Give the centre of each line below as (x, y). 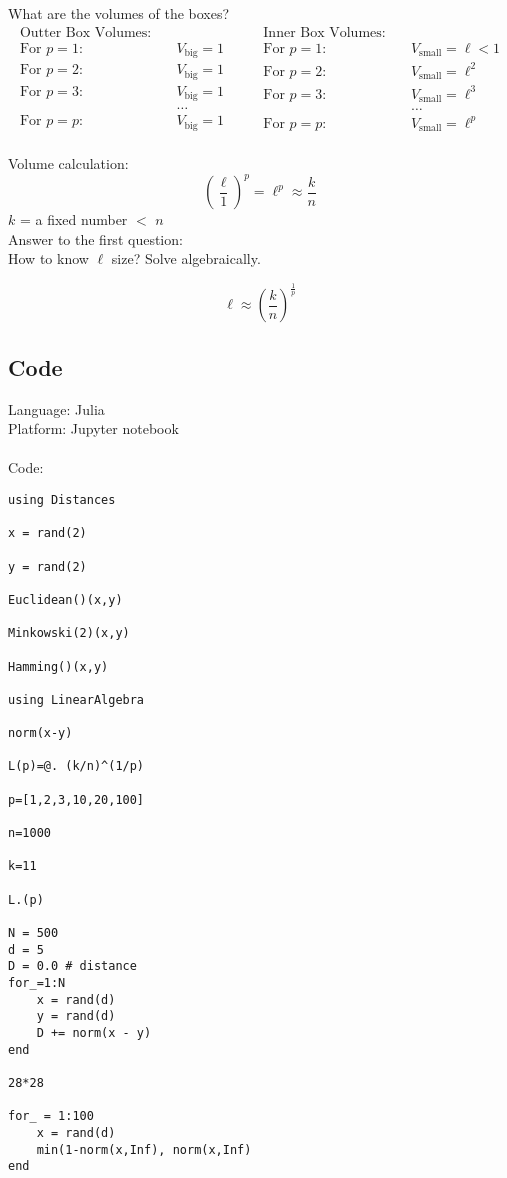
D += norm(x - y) (94, 1032)
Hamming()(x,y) (58, 666)
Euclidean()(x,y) (65, 599)
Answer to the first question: (95, 238)
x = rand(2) (47, 533)
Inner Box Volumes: (324, 32)
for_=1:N (37, 982)
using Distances (62, 499)
